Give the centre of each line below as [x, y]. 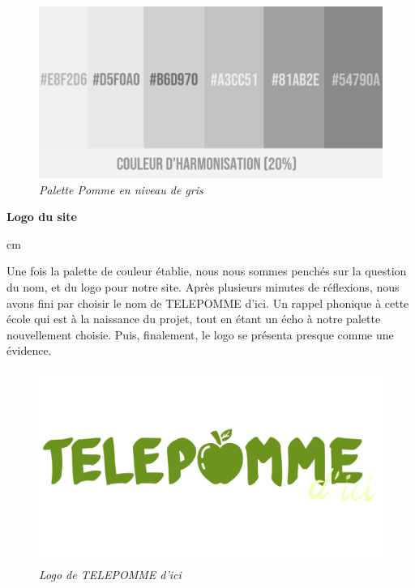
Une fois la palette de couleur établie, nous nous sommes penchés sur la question [207, 271]
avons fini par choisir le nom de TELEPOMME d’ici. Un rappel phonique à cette [208, 303]
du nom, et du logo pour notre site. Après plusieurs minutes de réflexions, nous [203, 286]
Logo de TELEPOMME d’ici [110, 575]
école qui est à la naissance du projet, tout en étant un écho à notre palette [194, 319]
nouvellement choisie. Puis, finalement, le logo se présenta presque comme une [200, 334]
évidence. [29, 350]
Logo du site [42, 217]
